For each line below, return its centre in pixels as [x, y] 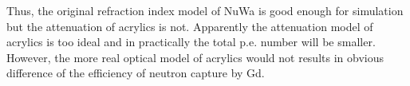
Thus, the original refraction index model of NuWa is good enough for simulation [205, 10]
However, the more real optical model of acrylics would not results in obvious [195, 57]
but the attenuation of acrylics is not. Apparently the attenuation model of [190, 26]
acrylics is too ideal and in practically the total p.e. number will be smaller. [191, 42]
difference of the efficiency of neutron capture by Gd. [136, 73]
